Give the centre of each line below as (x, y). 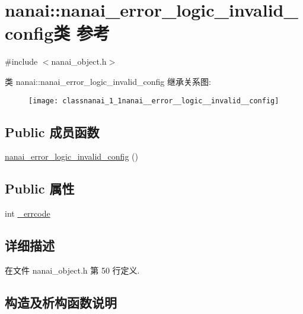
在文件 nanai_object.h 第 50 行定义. (72, 270)
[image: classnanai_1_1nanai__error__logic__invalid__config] (154, 101)
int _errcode (28, 213)
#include (21, 61)
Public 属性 (40, 188)
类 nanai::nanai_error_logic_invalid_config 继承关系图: (108, 81)
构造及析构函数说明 (61, 302)
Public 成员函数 (52, 131)
